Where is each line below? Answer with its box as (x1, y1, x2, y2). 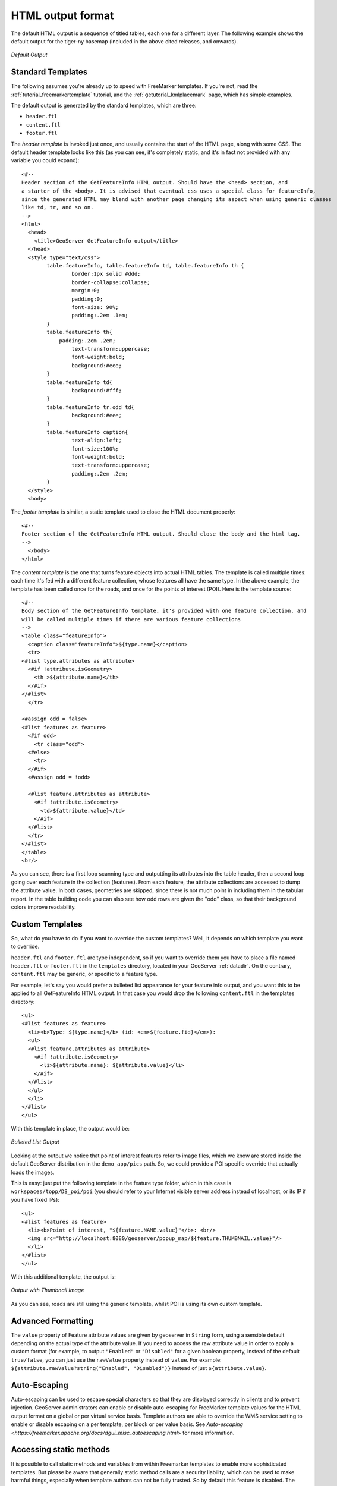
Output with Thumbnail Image (11, 1287, 84, 1294)
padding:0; (71, 295, 103, 303)
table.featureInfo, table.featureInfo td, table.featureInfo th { (46, 262, 244, 269)
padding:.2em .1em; (71, 312, 128, 319)
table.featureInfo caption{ (46, 429, 128, 435)
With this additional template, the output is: (11, 1273, 116, 1280)
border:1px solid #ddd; (71, 270, 141, 278)
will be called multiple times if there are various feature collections (21, 616, 241, 622)
